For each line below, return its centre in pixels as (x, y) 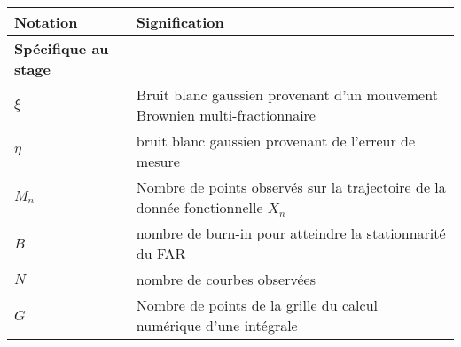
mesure (158, 161)
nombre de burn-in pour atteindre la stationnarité (291, 233)
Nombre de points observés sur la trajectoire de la (291, 187)
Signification (180, 22)
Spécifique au (62, 48)
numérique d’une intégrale (217, 325)
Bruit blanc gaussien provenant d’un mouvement (287, 95)
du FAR (161, 253)
